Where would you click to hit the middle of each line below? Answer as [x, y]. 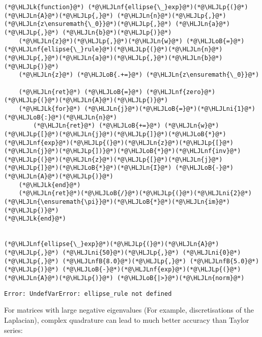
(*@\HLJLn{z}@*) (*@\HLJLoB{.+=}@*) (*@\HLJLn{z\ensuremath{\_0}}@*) [139, 75]
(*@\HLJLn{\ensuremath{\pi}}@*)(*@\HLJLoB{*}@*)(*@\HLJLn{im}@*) [117, 202]
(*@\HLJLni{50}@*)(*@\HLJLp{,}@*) [121, 253]
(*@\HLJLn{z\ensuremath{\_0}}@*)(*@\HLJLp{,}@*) [88, 24]
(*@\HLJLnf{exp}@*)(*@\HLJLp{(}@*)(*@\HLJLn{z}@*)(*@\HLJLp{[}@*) [119, 143]
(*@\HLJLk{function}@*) [44, 7]
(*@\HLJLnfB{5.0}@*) [225, 261]
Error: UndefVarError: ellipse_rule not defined [88, 294]
